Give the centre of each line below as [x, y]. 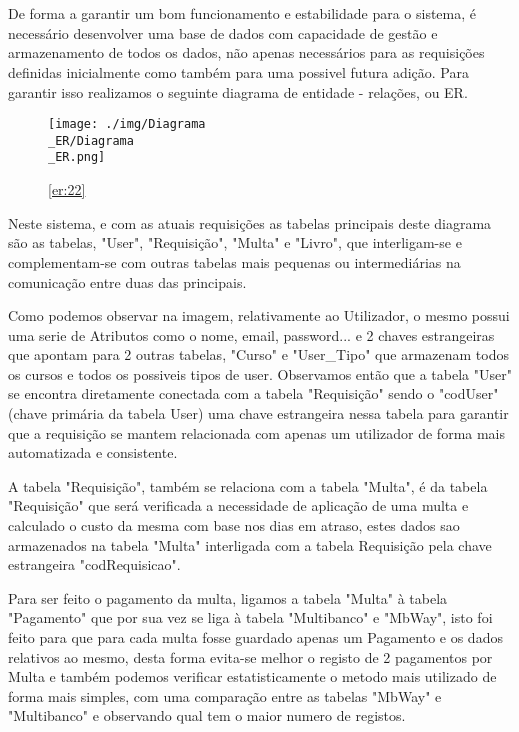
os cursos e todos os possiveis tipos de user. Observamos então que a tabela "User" [260, 373]
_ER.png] [77, 157]
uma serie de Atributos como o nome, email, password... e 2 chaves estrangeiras [251, 334]
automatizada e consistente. [93, 452]
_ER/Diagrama [91, 140]
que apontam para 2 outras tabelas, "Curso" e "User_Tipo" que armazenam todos [259, 354]
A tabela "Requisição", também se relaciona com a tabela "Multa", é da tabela [248, 485]
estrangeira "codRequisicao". [94, 564]
